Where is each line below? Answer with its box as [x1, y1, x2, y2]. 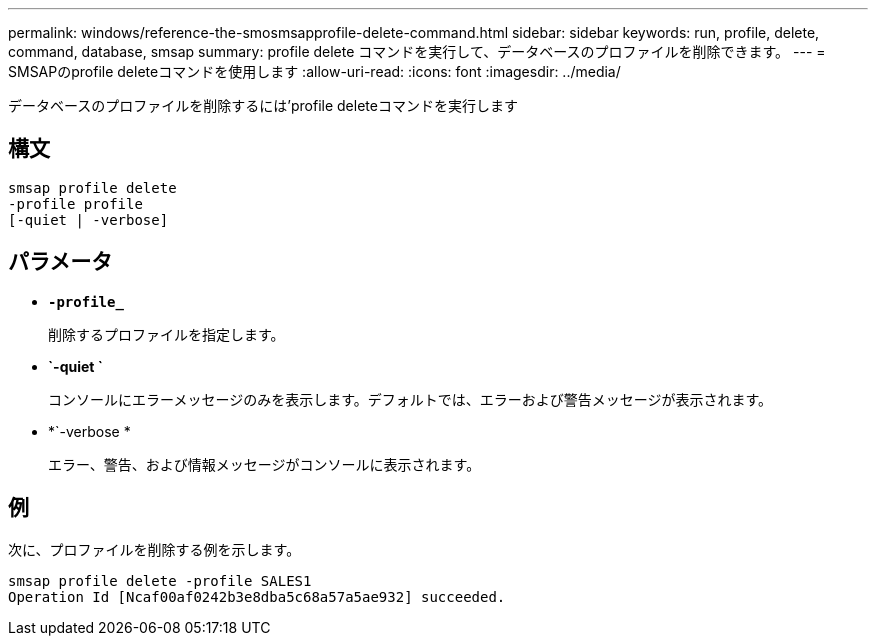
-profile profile [8, 195, 143, 212]
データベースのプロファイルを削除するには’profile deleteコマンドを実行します [8, 97, 518, 114]
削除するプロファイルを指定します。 [48, 325, 285, 343]
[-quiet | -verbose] [8, 211, 169, 228]
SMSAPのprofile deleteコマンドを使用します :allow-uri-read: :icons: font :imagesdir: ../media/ [8, 63, 621, 80]
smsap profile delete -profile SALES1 [8, 572, 312, 589]
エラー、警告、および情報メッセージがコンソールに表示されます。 [48, 455, 481, 473]
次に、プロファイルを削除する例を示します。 [8, 540, 301, 558]
